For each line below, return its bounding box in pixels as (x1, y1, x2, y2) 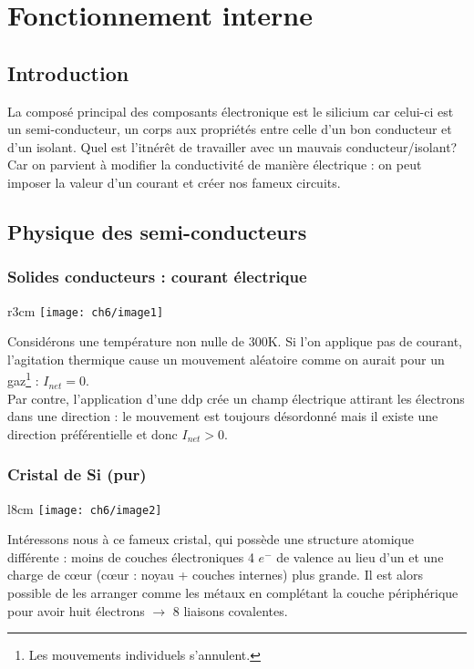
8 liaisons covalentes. (172, 601, 288, 620)
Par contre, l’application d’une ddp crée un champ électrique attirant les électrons (7, 388, 465, 407)
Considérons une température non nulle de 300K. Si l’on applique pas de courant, (7, 332, 462, 351)
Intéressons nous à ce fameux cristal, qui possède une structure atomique (7, 530, 415, 549)
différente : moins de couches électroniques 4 (7, 547, 254, 566)
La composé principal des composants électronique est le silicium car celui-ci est (7, 101, 454, 120)
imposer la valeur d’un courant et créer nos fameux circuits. (7, 172, 341, 191)
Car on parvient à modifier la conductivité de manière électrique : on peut (7, 155, 422, 174)
